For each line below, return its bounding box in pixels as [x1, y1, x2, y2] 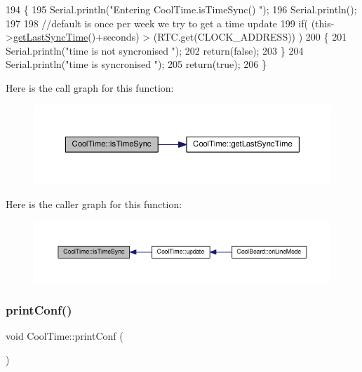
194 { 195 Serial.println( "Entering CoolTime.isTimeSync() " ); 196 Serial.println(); [6, 2, 357, 16]
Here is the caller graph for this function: [6, 197, 182, 212]
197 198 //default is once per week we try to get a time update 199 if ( [6, 15, 309, 30]
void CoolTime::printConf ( [6, 329, 123, 343]
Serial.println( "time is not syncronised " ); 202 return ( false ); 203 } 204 [6, 43, 304, 57]
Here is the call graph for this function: [6, 80, 174, 95]
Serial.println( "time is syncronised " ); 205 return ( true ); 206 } [6, 57, 267, 71]
